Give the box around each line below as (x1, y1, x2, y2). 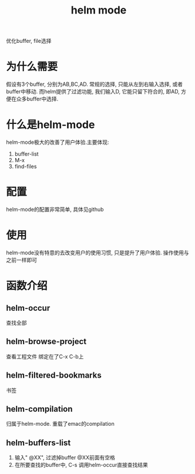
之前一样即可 (6, 256, 37, 263)
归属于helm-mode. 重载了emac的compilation (6, 421, 115, 428)
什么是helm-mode (6, 118, 95, 132)
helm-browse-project (6, 337, 87, 347)
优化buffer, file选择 (6, 38, 52, 45)
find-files (14, 163, 37, 170)
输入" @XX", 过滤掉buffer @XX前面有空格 (14, 454, 116, 461)
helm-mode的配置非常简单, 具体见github (6, 206, 104, 213)
